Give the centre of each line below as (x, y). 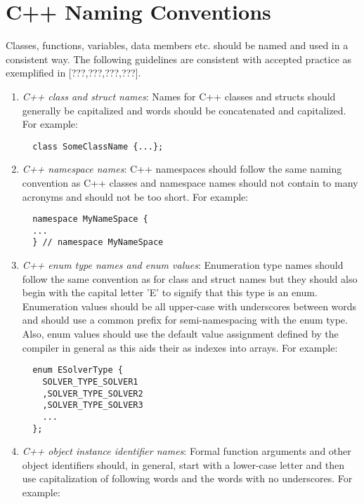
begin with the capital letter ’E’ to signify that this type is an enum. (170, 292)
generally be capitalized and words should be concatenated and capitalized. (184, 110)
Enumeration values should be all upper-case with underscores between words (189, 306)
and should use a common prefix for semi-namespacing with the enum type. (185, 320)
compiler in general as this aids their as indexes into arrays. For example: (180, 347)
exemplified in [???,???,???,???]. (73, 73)
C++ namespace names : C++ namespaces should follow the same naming (182, 169)
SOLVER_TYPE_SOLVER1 (90, 382)
